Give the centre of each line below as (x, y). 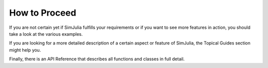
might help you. (25, 50)
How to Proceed (43, 13)
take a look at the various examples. (46, 34)
